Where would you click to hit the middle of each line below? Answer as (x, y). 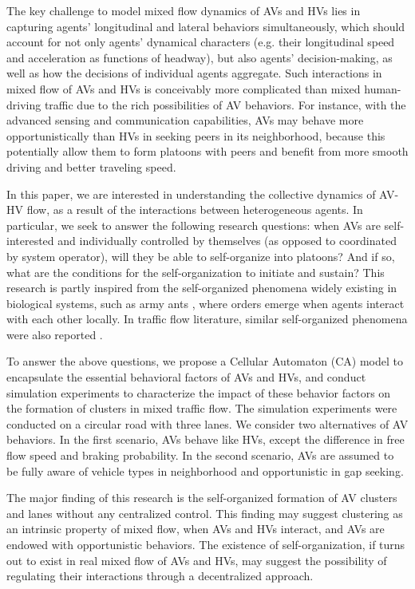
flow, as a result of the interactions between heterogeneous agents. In (195, 210)
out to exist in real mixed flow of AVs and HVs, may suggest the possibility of (197, 560)
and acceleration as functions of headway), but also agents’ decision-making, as (200, 57)
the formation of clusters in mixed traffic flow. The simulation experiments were (202, 408)
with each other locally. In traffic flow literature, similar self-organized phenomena (207, 319)
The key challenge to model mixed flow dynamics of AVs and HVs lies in (184, 10)
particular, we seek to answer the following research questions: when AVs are (194, 225)
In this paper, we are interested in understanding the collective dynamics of (191, 194)
